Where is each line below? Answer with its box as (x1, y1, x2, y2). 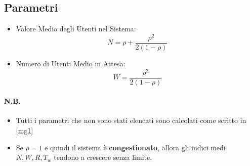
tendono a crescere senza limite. (54, 152, 152, 162)
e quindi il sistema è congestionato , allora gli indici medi (45, 142, 226, 152)
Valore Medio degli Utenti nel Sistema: (16, 23, 136, 34)
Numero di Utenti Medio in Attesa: (16, 58, 126, 68)
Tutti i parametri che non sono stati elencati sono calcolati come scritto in (16, 115, 246, 126)
